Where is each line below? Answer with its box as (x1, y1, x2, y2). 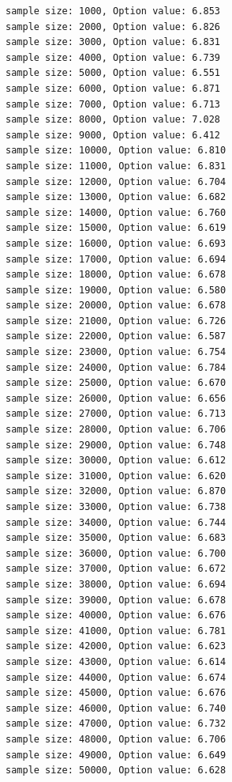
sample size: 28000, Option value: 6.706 (6, 424, 226, 436)
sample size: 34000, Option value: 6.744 (6, 516, 226, 528)
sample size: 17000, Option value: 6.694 (6, 253, 226, 265)
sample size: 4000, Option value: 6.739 (6, 51, 221, 63)
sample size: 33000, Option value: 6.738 (6, 501, 226, 512)
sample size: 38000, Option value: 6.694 (6, 578, 226, 590)
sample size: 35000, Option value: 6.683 (6, 532, 226, 544)
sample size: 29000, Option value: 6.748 (6, 439, 226, 451)
